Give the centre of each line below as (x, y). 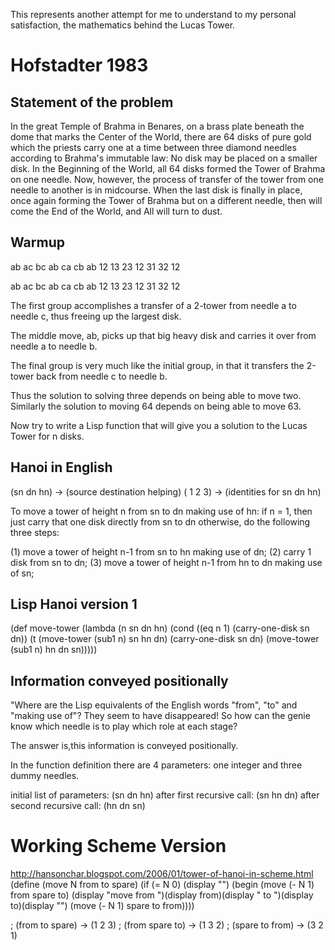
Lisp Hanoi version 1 (74, 604)
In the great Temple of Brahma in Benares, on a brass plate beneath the (157, 126)
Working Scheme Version (118, 846)
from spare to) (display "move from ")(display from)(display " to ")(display (162, 895)
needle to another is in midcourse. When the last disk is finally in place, (156, 190)
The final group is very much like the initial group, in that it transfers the (157, 365)
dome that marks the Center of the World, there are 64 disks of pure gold (161, 137)
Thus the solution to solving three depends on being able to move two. (156, 395)
